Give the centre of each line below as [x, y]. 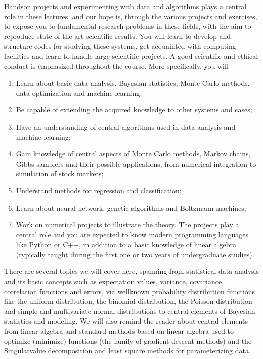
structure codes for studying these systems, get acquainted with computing [120, 46]
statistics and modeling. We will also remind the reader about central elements [126, 321]
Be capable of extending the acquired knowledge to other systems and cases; [134, 110]
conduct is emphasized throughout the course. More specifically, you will [116, 66]
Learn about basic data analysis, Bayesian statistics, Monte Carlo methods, [133, 83]
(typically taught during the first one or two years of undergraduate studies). [135, 254]
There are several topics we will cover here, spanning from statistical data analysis [131, 271]
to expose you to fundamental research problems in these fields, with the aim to [128, 26]
